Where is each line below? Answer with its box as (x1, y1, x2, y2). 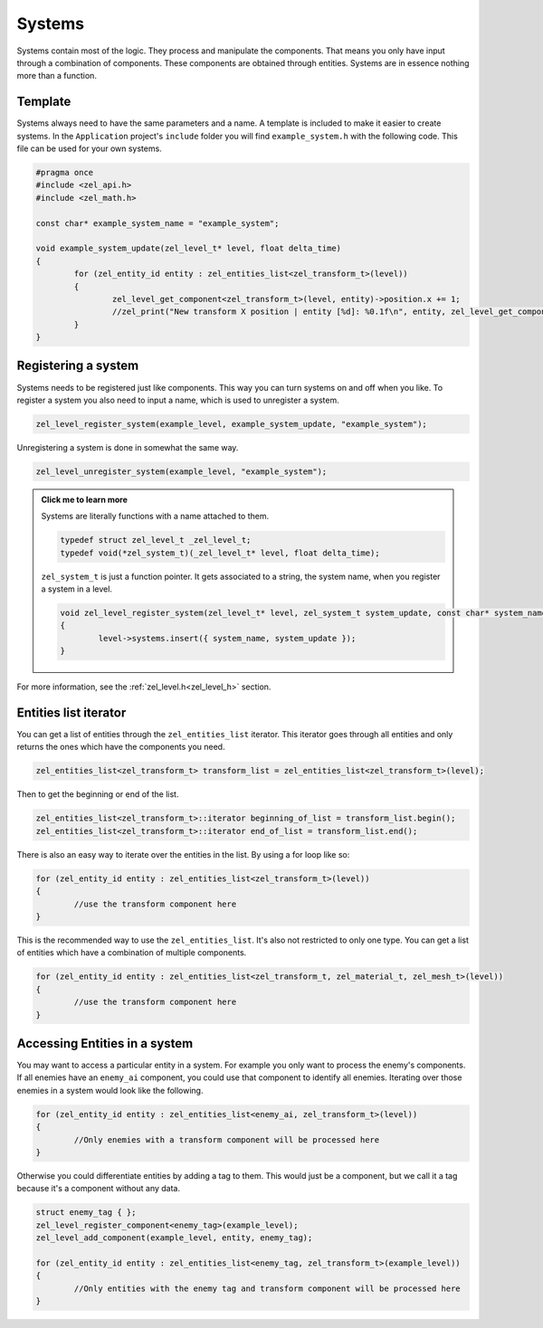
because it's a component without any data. (16, 1183, 181, 1194)
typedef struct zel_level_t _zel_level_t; (60, 535, 252, 545)
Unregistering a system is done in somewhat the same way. (16, 441, 239, 452)
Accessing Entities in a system (16, 1036, 194, 1051)
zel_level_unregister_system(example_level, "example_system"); (35, 466, 328, 477)
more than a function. (16, 71, 97, 81)
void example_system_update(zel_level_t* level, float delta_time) (35, 243, 342, 253)
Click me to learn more (41, 494, 129, 505)
